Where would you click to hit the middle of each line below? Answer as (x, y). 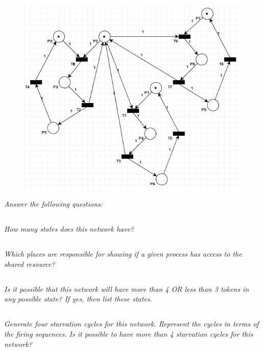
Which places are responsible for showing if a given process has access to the (123, 254)
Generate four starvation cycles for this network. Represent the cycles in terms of (131, 324)
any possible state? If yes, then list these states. (78, 299)
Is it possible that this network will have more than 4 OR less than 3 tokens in (127, 289)
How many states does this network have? (69, 229)
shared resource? (30, 264)
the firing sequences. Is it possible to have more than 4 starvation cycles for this (129, 333)
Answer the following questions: (54, 204)
